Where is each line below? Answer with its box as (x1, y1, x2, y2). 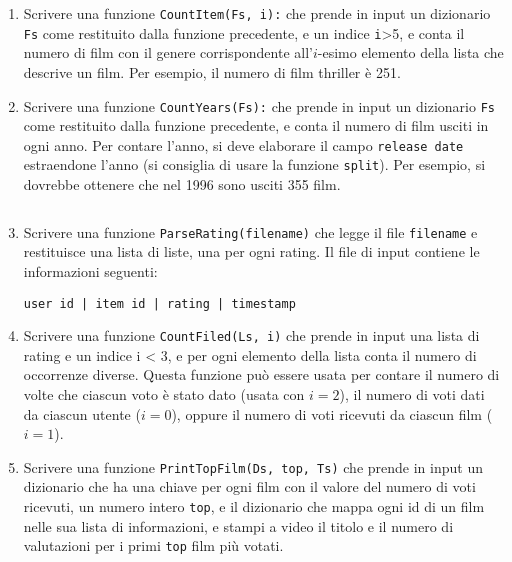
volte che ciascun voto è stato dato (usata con (23, 384, 305, 404)
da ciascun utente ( (23, 403, 141, 424)
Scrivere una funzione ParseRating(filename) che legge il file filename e (23, 221, 478, 242)
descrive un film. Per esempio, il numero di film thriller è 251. (23, 61, 401, 82)
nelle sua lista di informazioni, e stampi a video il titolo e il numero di (23, 515, 454, 536)
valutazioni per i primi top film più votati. (23, 535, 284, 556)
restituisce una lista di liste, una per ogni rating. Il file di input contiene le (23, 241, 480, 262)
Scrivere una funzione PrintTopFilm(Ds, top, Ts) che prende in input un (23, 456, 483, 477)
